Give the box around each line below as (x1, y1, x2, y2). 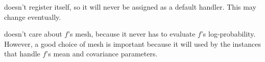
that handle (4, 48, 40, 59)
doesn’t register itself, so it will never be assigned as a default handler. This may (4, 2, 256, 12)
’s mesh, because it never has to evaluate (68, 28, 196, 39)
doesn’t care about (4, 28, 62, 39)
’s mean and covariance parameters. (46, 48, 158, 59)
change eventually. (4, 11, 61, 22)
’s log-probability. (201, 28, 256, 39)
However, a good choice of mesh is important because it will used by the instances (4, 38, 261, 49)
